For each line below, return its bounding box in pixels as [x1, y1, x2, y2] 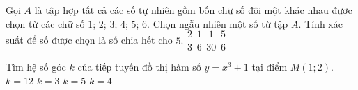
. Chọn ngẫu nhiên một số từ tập [147, 16, 288, 30]
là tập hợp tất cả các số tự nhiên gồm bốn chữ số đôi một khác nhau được [34, 3, 352, 17]
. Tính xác [298, 16, 343, 30]
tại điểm [251, 60, 288, 74]
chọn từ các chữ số [6, 16, 85, 30]
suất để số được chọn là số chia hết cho [6, 33, 173, 47]
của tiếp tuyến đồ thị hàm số [77, 60, 201, 74]
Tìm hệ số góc [6, 60, 66, 74]
